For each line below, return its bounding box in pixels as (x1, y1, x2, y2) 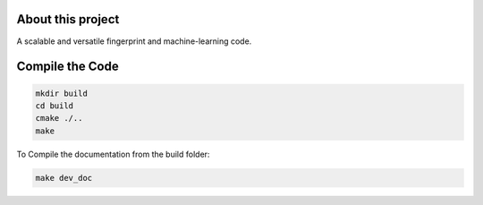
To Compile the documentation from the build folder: (16, 149, 210, 159)
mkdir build (35, 88, 89, 98)
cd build (35, 100, 74, 111)
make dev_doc (35, 173, 93, 183)
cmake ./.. (35, 113, 83, 124)
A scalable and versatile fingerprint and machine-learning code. (16, 36, 252, 47)
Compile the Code (16, 59, 120, 74)
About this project (16, 12, 120, 27)
